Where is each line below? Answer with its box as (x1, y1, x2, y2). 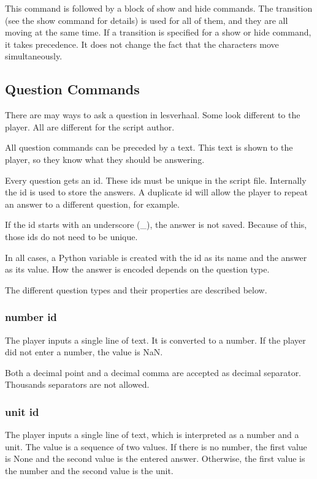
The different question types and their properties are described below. (5, 283, 267, 296)
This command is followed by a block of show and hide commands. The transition (5, 2, 313, 14)
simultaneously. (5, 50, 63, 62)
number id (5, 309, 57, 325)
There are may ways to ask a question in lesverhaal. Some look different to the (5, 108, 300, 121)
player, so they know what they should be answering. (5, 153, 205, 165)
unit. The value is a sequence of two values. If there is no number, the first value (5, 440, 307, 453)
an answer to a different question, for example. (5, 197, 180, 210)
